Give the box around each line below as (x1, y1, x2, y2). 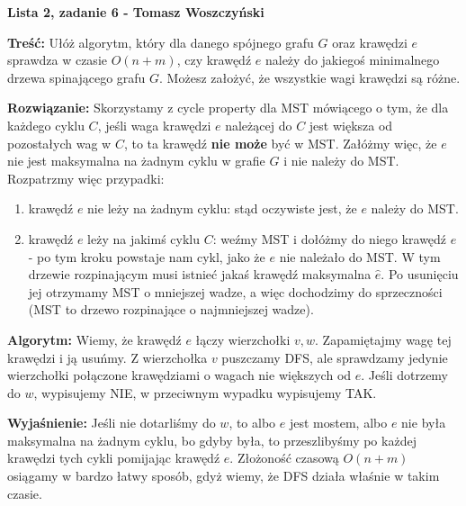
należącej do (225, 115, 292, 134)
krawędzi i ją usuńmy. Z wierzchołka (7, 348, 208, 366)
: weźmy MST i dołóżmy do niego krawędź (212, 229, 447, 248)
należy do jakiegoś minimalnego (264, 50, 440, 69)
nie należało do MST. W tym (279, 247, 441, 266)
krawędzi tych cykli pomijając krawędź (7, 448, 220, 467)
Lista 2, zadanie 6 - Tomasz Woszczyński (7, 3, 264, 21)
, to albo (229, 413, 276, 432)
